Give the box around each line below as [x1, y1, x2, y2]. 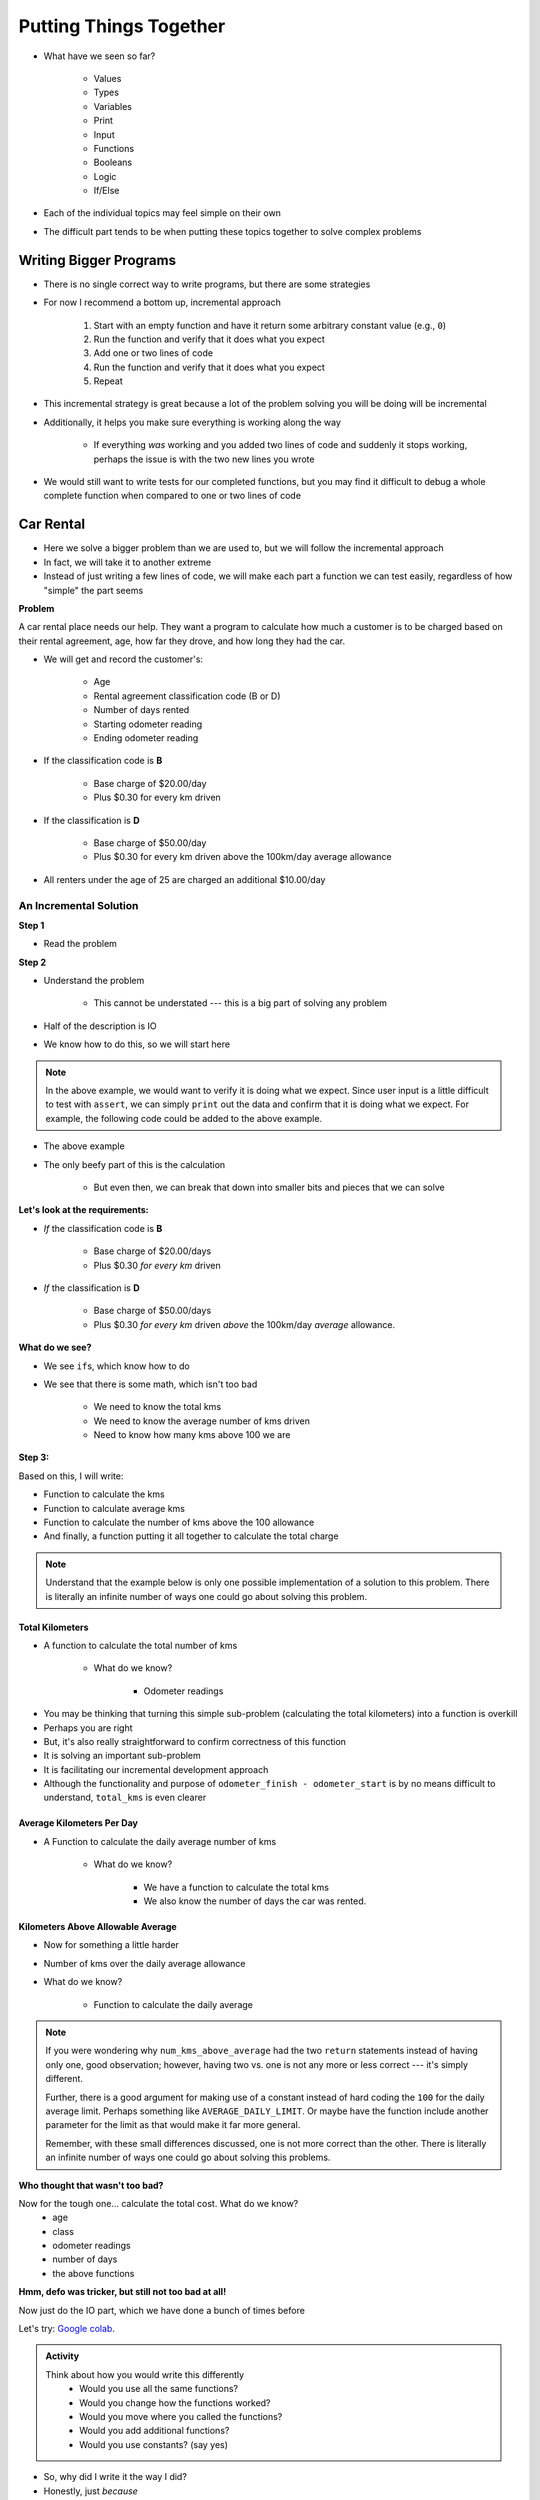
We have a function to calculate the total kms [143, 1881, 330, 1893]
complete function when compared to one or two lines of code [43, 490, 302, 502]
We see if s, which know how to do [43, 1360, 190, 1372]
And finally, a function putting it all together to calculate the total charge [43, 1530, 339, 1542]
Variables [93, 100, 132, 112]
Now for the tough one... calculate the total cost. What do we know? [18, 2197, 299, 2209]
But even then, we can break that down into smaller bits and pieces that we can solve [93, 1181, 445, 1193]
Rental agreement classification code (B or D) [93, 690, 281, 702]
